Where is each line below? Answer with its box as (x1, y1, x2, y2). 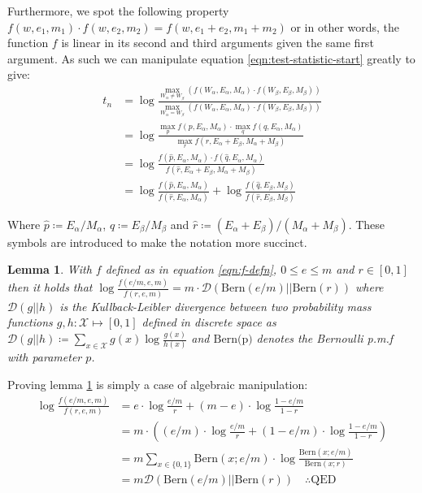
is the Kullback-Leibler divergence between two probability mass (59, 297, 372, 314)
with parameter (7, 348, 82, 365)
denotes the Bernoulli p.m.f (256, 330, 394, 347)
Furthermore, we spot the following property (7, 2, 229, 19)
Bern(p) (213, 334, 253, 346)
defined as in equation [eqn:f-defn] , (105, 261, 277, 278)
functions (7, 314, 53, 331)
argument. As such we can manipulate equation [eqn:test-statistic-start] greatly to (7, 50, 415, 67)
